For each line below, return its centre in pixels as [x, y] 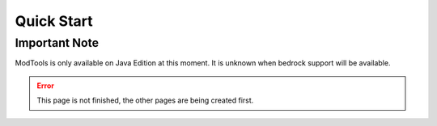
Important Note [57, 43]
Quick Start [54, 21]
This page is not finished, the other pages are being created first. [145, 100]
